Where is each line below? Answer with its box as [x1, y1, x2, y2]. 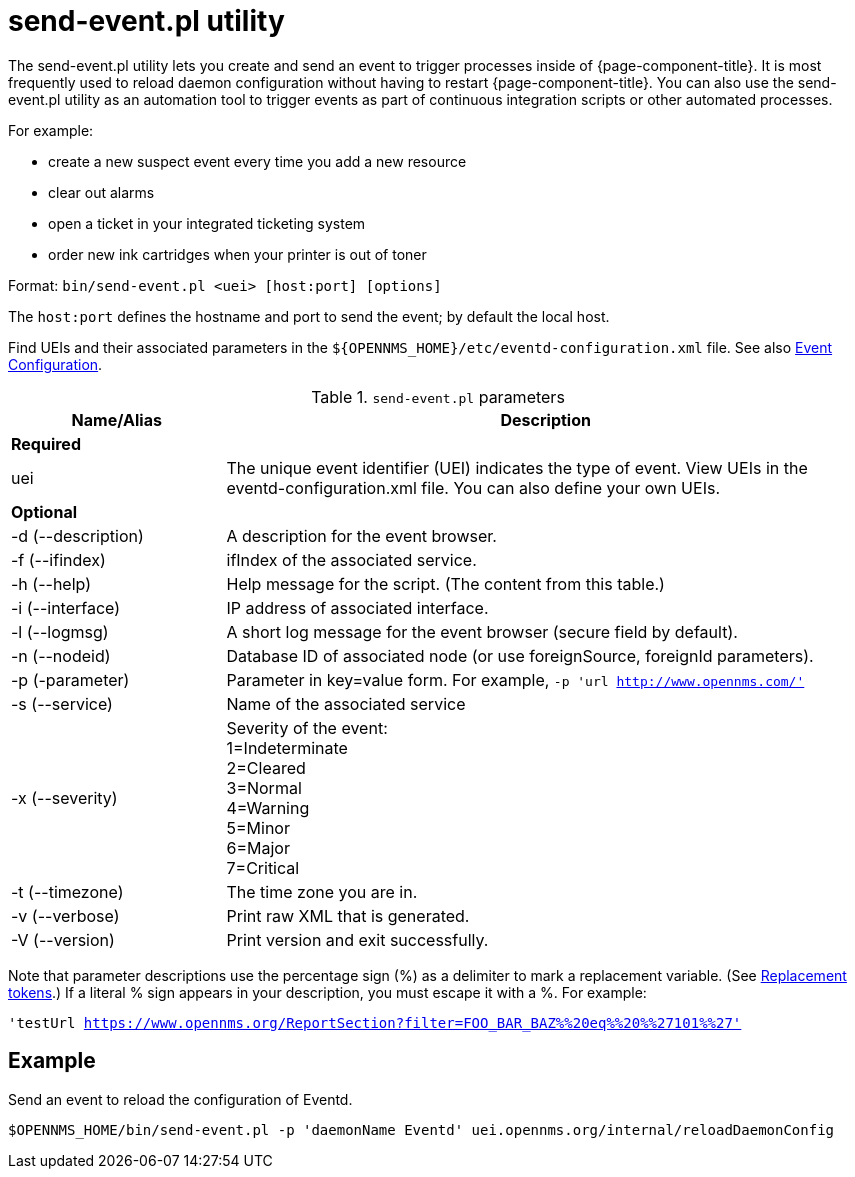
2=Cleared [226, 757, 306, 778]
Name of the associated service [226, 693, 466, 714]
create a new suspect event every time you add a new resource [48, 152, 467, 170]
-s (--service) [11, 693, 113, 714]
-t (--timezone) [11, 881, 124, 902]
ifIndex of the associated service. [226, 549, 477, 570]
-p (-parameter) [11, 669, 130, 690]
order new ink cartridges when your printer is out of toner [48, 245, 427, 263]
